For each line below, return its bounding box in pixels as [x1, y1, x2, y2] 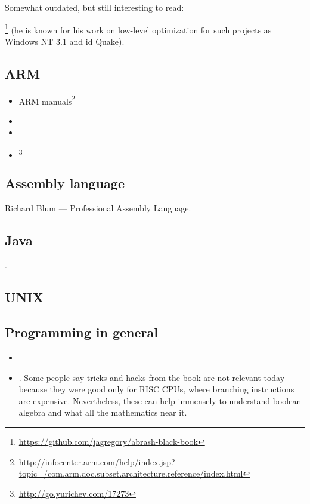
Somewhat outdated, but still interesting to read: [5, 1, 184, 13]
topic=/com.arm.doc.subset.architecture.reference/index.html [18, 467, 243, 480]
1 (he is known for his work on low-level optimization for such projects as [5, 21, 272, 36]
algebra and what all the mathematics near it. [18, 406, 187, 419]
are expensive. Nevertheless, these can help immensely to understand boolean [18, 394, 302, 407]
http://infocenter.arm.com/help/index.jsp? [18, 455, 175, 468]
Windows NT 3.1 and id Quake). [5, 35, 125, 47]
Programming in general [5, 323, 158, 342]
